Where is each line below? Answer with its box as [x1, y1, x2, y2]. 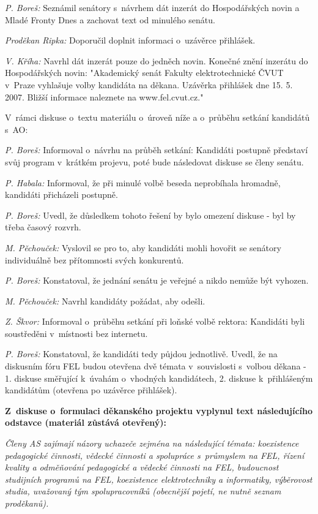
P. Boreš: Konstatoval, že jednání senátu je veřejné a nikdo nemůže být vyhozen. [5, 274, 309, 287]
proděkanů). [5, 497, 49, 509]
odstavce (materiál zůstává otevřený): [5, 416, 167, 429]
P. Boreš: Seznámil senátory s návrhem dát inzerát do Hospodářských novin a [5, 1, 300, 13]
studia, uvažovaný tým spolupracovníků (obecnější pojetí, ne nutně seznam [5, 485, 281, 497]
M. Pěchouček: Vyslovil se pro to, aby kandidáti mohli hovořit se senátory [5, 241, 281, 254]
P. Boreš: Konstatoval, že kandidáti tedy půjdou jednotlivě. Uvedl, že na [5, 347, 278, 360]
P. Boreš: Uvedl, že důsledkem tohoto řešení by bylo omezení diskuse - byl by [5, 208, 296, 221]
